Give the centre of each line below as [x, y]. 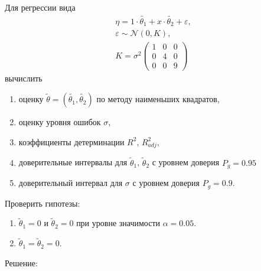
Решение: [21, 262]
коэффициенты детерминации [71, 141]
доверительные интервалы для [73, 162]
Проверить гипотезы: [43, 203]
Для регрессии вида [40, 7]
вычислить [24, 78]
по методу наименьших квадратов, [158, 99]
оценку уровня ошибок [60, 122]
